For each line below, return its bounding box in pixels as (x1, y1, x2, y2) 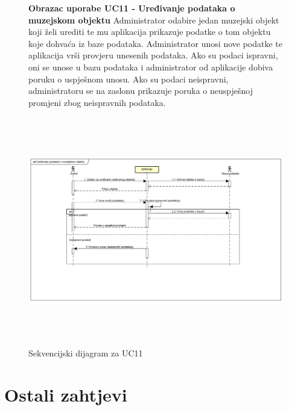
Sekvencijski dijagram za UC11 (28, 346, 143, 359)
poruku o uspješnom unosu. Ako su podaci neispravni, (28, 72, 229, 85)
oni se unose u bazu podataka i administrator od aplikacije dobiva (28, 60, 273, 73)
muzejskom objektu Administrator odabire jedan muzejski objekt (28, 13, 279, 26)
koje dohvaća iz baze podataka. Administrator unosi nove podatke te (28, 37, 283, 49)
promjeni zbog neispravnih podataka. (28, 96, 166, 108)
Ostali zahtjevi (4, 382, 127, 406)
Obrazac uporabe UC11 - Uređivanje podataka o (28, 2, 235, 14)
